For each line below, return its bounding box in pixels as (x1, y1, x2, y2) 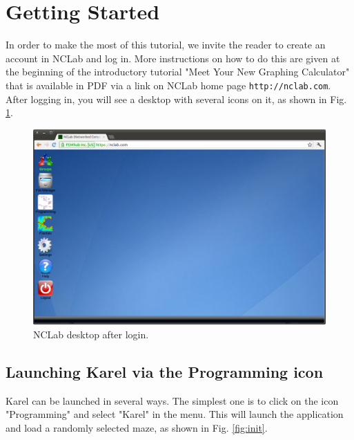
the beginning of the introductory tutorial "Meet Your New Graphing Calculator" (6, 64, 350, 79)
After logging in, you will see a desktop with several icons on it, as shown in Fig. (6, 91, 347, 106)
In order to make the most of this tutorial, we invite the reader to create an (6, 37, 326, 52)
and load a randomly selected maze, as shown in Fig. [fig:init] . (6, 420, 268, 434)
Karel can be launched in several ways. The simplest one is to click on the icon (6, 393, 339, 407)
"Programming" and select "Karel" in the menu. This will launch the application (6, 407, 344, 421)
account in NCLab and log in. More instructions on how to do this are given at (6, 51, 340, 65)
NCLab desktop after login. (33, 327, 149, 341)
